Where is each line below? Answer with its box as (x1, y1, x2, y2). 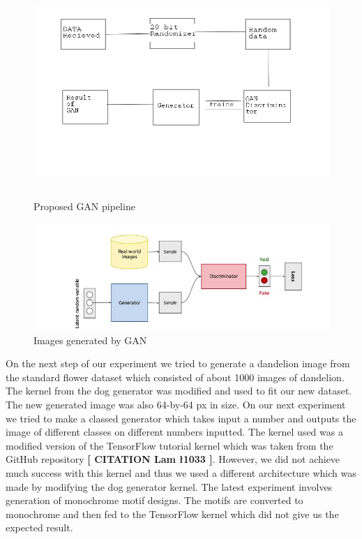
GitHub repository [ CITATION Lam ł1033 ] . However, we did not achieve (6, 452, 340, 466)
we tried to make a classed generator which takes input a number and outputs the (6, 411, 356, 425)
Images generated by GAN (33, 332, 147, 347)
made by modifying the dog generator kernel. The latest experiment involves (6, 479, 333, 494)
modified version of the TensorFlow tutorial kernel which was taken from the (6, 438, 333, 452)
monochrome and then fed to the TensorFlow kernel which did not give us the (6, 506, 339, 521)
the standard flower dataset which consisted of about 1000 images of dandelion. (6, 369, 345, 384)
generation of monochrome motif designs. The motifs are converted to (6, 493, 303, 508)
